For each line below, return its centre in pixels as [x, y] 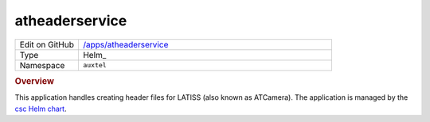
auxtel [94, 65]
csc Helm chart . [41, 109]
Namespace [42, 65]
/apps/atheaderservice [125, 44]
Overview [35, 81]
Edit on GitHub [47, 44]
